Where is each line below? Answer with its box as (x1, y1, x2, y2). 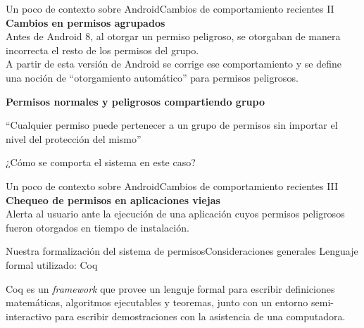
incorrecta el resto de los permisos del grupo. (6, 42, 199, 57)
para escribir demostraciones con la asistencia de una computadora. (54, 308, 346, 323)
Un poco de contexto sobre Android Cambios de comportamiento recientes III (6, 178, 339, 193)
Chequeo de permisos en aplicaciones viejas (6, 192, 220, 207)
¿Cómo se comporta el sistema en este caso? (6, 155, 196, 170)
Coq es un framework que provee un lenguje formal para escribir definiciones (6, 281, 335, 296)
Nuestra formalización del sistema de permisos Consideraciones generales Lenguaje (6, 244, 358, 258)
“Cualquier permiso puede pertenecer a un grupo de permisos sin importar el (6, 118, 338, 132)
